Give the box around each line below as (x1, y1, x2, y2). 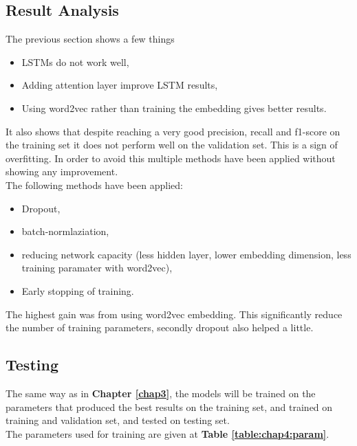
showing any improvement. (6, 164, 118, 179)
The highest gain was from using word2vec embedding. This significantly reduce (6, 306, 343, 321)
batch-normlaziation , (21, 224, 109, 238)
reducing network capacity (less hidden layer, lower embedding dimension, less (21, 247, 351, 261)
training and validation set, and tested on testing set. (6, 413, 230, 427)
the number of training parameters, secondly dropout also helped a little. (6, 320, 314, 335)
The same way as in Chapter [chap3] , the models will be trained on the (6, 386, 316, 400)
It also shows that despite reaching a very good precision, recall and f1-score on (6, 124, 340, 138)
